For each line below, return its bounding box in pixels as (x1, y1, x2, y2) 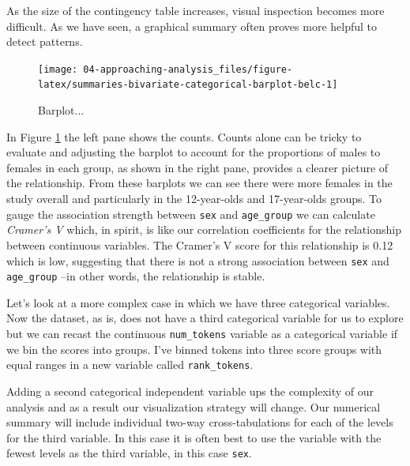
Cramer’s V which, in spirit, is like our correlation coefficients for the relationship (6, 221, 401, 238)
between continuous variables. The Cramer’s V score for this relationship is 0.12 (6, 236, 393, 253)
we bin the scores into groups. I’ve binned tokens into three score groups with (6, 340, 382, 357)
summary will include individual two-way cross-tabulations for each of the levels (6, 414, 393, 430)
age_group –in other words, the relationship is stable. (6, 268, 265, 284)
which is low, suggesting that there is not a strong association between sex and (6, 252, 389, 269)
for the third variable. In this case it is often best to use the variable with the (6, 429, 382, 445)
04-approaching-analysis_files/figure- (83, 63, 293, 75)
